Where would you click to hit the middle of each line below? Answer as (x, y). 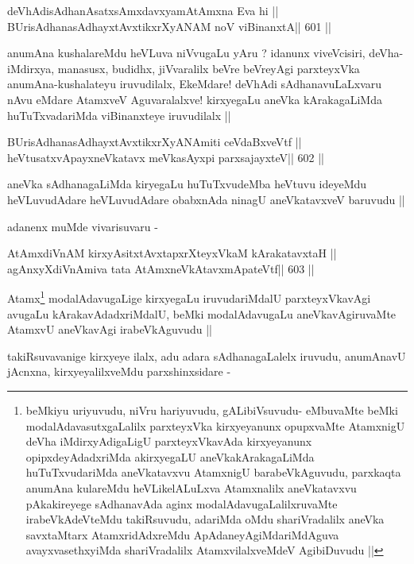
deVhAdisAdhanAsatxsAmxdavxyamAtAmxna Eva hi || (143, 10)
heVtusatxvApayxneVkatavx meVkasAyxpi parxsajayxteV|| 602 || (166, 157)
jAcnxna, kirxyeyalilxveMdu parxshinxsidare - (119, 371)
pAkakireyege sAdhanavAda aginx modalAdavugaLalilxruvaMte (182, 503)
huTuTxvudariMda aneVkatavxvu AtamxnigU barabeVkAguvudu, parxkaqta (213, 472)
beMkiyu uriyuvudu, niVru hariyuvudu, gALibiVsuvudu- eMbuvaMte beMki (212, 409)
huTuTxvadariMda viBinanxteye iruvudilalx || (119, 115)
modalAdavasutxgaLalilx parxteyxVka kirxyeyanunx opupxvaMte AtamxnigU (215, 425)
